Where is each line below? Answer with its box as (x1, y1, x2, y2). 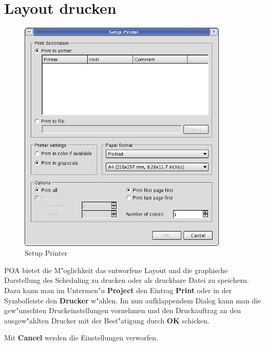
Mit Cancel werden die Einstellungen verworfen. (4, 332, 158, 343)
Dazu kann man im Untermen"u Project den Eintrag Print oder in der (4, 285, 232, 296)
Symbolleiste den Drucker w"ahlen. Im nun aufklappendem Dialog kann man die (4, 295, 261, 305)
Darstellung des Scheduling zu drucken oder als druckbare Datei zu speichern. (4, 275, 249, 285)
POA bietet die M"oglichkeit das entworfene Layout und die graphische (4, 264, 228, 275)
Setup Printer (25, 247, 68, 258)
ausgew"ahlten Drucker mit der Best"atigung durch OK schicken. (4, 315, 210, 325)
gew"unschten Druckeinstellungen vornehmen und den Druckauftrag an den (4, 305, 241, 316)
